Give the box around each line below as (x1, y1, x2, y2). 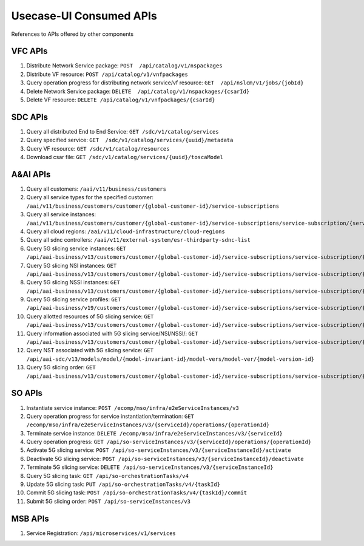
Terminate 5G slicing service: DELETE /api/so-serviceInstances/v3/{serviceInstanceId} (26, 463, 274, 471)
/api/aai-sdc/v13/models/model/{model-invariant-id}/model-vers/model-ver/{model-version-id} (26, 355, 315, 363)
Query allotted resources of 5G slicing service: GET (26, 313, 154, 320)
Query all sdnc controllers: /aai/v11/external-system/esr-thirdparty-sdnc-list (26, 236, 251, 244)
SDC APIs (11, 112, 49, 122)
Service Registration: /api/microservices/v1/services (26, 529, 176, 537)
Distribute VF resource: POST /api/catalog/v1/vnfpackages (26, 70, 188, 78)
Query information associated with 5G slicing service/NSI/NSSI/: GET (26, 330, 198, 337)
